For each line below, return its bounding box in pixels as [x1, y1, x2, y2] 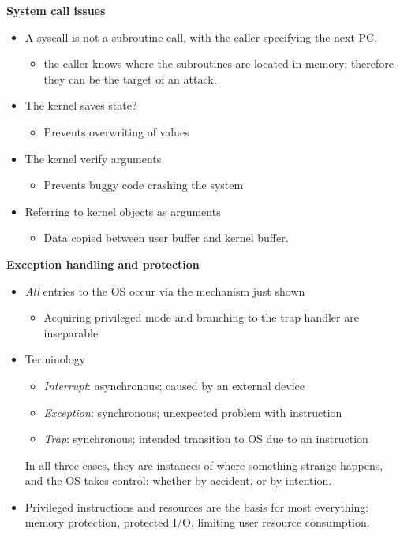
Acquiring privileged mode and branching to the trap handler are [43, 309, 359, 326]
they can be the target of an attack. [43, 70, 217, 87]
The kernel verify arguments [24, 150, 162, 166]
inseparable [43, 324, 99, 341]
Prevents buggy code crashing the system [43, 177, 244, 193]
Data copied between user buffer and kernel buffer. [43, 229, 289, 246]
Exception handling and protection [6, 255, 200, 272]
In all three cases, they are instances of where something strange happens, [24, 456, 383, 473]
